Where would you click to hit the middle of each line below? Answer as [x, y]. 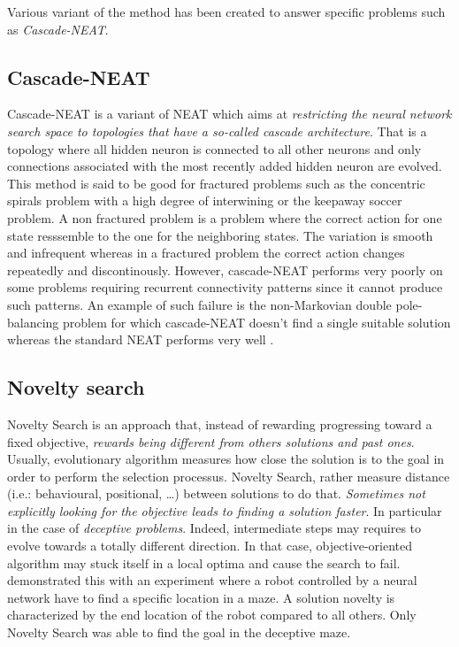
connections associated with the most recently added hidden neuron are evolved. [225, 166]
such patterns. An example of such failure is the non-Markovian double [199, 304]
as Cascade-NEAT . [58, 29]
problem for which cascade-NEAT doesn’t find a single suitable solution [257, 322]
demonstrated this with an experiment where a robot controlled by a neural [212, 580]
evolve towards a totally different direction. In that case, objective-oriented [210, 546]
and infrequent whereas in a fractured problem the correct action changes [206, 253]
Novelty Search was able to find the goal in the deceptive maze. [179, 632]
